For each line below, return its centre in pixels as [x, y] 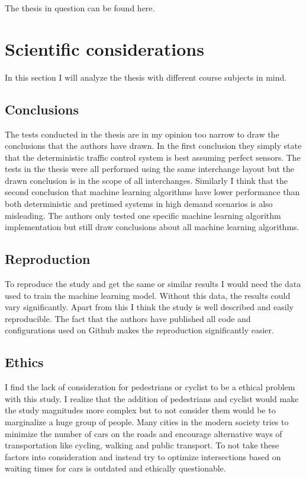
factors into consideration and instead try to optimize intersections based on [143, 456]
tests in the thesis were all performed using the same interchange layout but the [150, 169]
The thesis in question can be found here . [80, 8]
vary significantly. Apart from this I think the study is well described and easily [149, 307]
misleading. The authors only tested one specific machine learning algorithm [143, 215]
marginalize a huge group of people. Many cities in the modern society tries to [147, 422]
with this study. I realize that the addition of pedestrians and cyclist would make [152, 398]
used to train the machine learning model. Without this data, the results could [148, 295]
